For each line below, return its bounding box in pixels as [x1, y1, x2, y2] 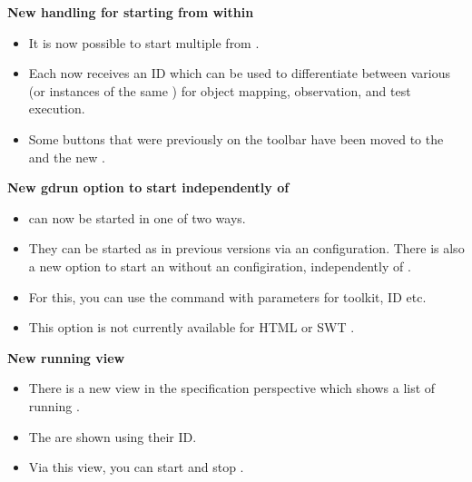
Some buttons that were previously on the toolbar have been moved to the [28, 129, 444, 148]
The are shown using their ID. [28, 427, 197, 446]
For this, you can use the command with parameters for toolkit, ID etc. [28, 287, 427, 306]
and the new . [28, 147, 105, 166]
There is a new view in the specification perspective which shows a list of [28, 379, 436, 398]
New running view [7, 348, 125, 367]
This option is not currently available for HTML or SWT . [28, 318, 355, 337]
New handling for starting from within [7, 3, 254, 21]
